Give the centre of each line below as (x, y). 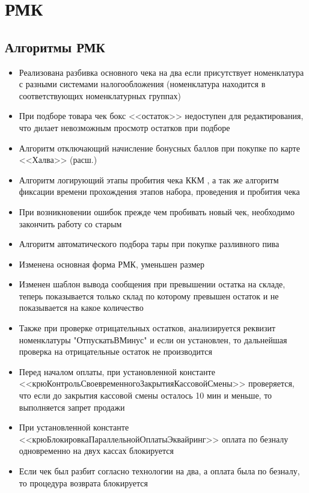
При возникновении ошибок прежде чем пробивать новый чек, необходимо (157, 211)
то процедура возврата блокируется (83, 482)
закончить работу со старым (70, 223)
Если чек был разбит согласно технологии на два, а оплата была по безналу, (159, 471)
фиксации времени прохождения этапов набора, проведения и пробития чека (159, 191)
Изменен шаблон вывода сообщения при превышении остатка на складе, (152, 284)
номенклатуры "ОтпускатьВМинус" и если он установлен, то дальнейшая (153, 339)
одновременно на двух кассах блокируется (96, 451)
